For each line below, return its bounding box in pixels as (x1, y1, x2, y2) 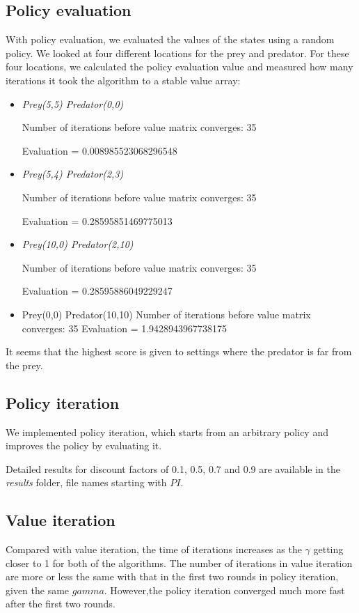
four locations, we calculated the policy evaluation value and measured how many (6, 59, 353, 74)
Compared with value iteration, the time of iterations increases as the (6, 542, 302, 557)
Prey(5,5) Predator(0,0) (22, 96, 124, 111)
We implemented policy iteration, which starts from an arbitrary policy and (6, 424, 328, 439)
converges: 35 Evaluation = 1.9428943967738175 (22, 320, 228, 335)
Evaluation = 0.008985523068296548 (22, 143, 177, 157)
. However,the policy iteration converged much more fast (104, 582, 345, 597)
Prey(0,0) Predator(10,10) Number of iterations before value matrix (22, 306, 311, 321)
